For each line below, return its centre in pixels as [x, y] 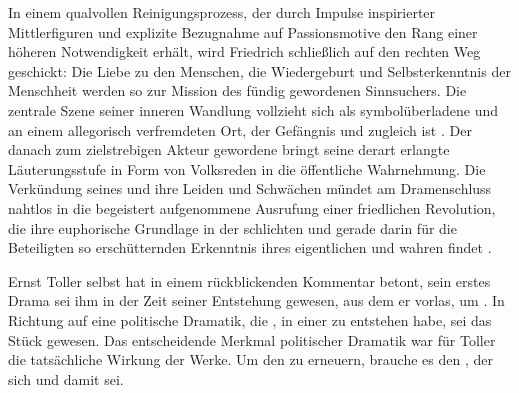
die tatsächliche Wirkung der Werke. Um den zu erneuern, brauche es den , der [250, 359]
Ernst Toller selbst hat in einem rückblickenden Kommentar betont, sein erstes [249, 280]
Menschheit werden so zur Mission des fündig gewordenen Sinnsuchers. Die [237, 90]
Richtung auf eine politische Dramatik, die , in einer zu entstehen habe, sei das [250, 319]
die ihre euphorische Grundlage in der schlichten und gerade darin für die [232, 227]
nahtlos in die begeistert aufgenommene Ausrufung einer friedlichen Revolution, [252, 207]
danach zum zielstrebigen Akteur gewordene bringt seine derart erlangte [229, 149]
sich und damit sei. [66, 378]
